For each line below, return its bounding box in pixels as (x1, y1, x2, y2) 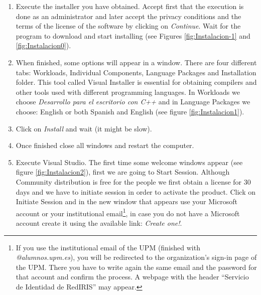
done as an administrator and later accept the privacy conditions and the (16, 11, 241, 21)
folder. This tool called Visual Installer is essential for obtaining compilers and (16, 77, 257, 87)
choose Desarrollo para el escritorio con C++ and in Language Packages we (16, 96, 250, 107)
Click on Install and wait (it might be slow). (16, 123, 152, 133)
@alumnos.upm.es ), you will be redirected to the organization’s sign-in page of (16, 252, 257, 262)
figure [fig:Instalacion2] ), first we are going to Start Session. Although (16, 167, 230, 177)
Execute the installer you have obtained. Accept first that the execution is (16, 1, 244, 11)
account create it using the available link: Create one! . (16, 217, 182, 228)
